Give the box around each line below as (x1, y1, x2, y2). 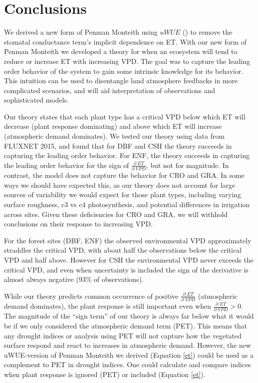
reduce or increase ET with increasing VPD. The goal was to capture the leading (4, 55, 251, 66)
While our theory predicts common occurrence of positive (4, 290, 179, 301)
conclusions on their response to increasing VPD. (4, 219, 153, 229)
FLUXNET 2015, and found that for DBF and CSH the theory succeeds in (4, 140, 232, 151)
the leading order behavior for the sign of (4, 160, 129, 170)
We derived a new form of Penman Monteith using (4, 27, 158, 37)
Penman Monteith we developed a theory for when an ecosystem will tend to (4, 46, 238, 56)
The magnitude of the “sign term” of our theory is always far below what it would (4, 311, 254, 321)
